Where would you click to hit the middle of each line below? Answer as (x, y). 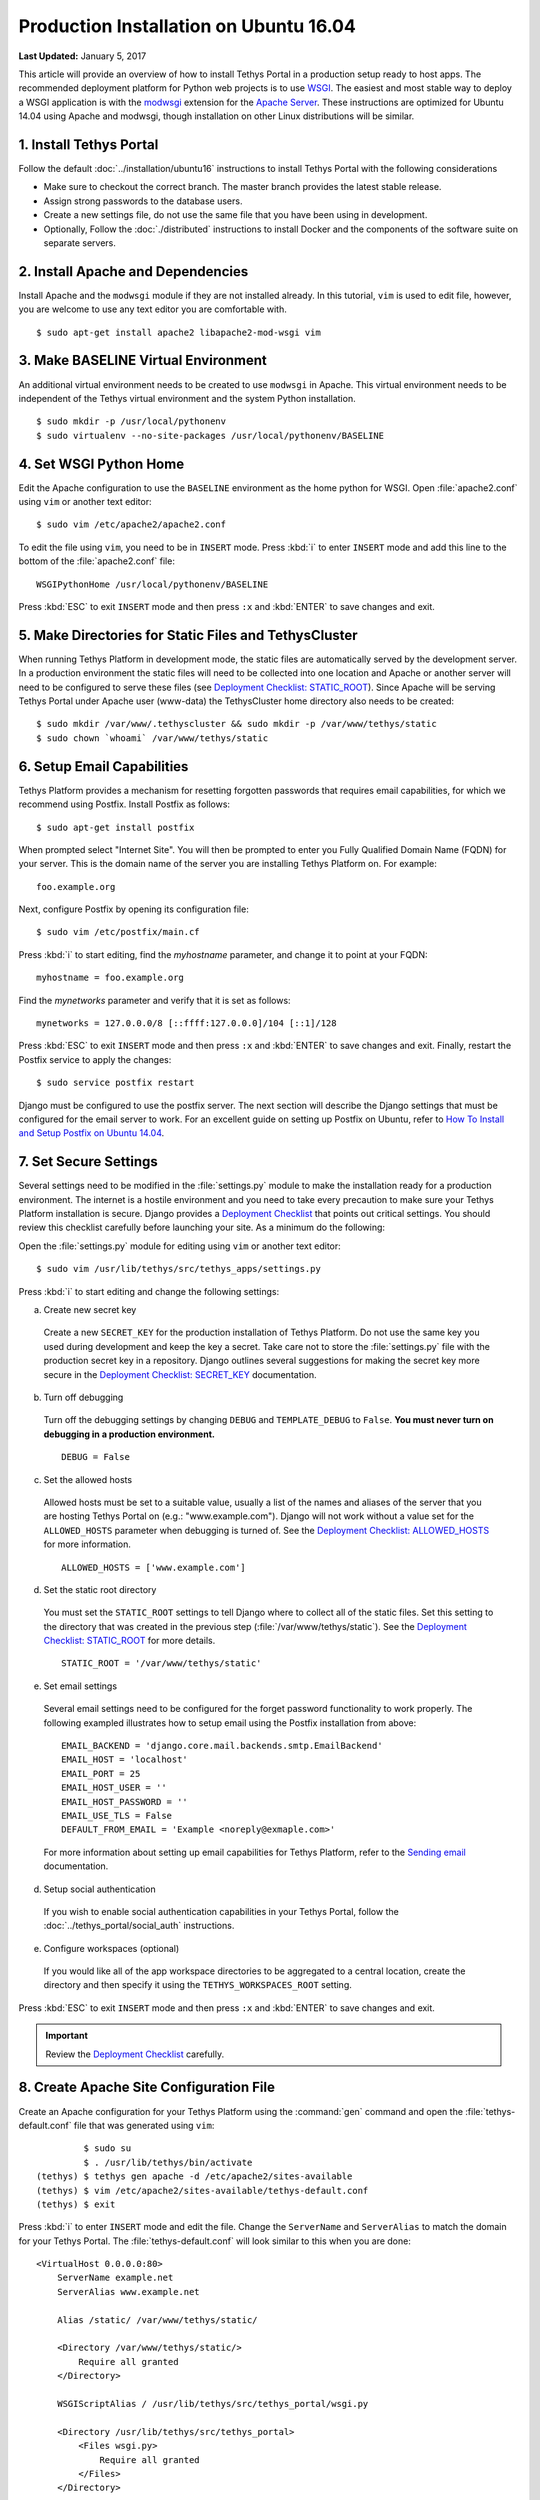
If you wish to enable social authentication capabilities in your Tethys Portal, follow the (221, 1911)
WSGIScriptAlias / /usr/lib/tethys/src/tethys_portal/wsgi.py (212, 2403)
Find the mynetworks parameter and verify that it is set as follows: (154, 1000)
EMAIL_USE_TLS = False (117, 1815)
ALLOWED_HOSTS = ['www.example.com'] (154, 1567)
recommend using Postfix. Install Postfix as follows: (124, 804)
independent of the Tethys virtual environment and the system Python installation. (187, 398)
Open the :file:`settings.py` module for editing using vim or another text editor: (180, 1246)
